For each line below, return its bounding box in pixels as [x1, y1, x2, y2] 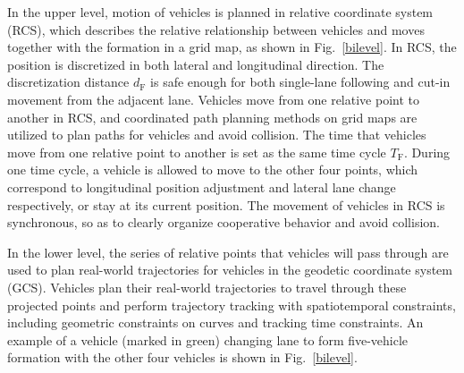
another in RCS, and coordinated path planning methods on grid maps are [7, 107, 418, 126]
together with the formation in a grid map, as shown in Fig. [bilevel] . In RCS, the [7, 38, 457, 56]
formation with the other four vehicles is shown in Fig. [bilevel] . [7, 348, 358, 367]
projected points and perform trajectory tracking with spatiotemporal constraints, [7, 295, 456, 314]
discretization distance [7, 72, 130, 91]
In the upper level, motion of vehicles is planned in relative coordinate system [7, 3, 434, 21]
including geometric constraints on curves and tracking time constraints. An [7, 313, 424, 332]
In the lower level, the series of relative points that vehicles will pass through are [7, 242, 449, 261]
